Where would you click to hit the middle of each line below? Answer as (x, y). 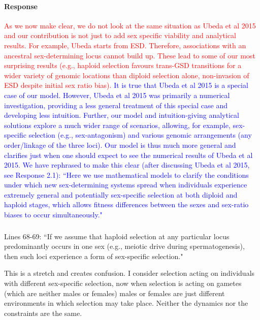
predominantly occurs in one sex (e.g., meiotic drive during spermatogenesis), (124, 246)
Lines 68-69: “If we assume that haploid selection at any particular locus (117, 236)
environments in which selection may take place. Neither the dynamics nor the (126, 303)
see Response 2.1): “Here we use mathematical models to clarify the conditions (126, 174)
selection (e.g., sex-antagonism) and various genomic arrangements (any (140, 135)
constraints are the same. (43, 313)
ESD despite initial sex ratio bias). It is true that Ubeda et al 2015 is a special (126, 85)
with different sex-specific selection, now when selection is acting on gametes (123, 283)
